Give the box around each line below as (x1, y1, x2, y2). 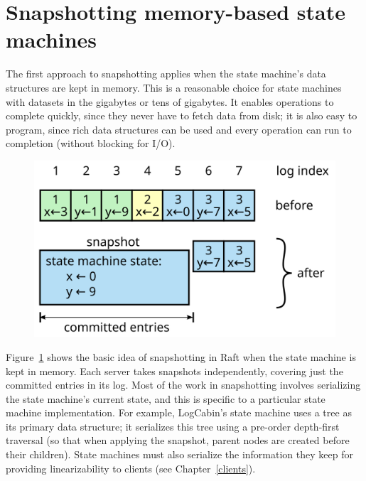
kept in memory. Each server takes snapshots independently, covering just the (6, 363, 343, 378)
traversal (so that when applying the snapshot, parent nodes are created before (6, 433, 350, 448)
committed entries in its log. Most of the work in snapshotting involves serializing (6, 377, 361, 392)
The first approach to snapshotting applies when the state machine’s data (6, 66, 326, 81)
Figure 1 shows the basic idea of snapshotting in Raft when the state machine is (6, 349, 356, 364)
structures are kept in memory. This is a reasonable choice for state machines (6, 80, 342, 94)
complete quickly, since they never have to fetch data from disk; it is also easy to (6, 108, 357, 123)
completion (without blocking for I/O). (6, 136, 176, 151)
